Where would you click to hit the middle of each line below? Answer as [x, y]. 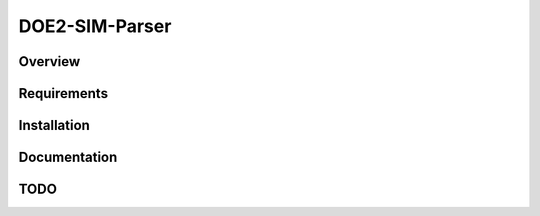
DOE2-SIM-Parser [95, 26]
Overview [49, 61]
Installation [54, 125]
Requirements [63, 93]
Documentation [68, 157]
